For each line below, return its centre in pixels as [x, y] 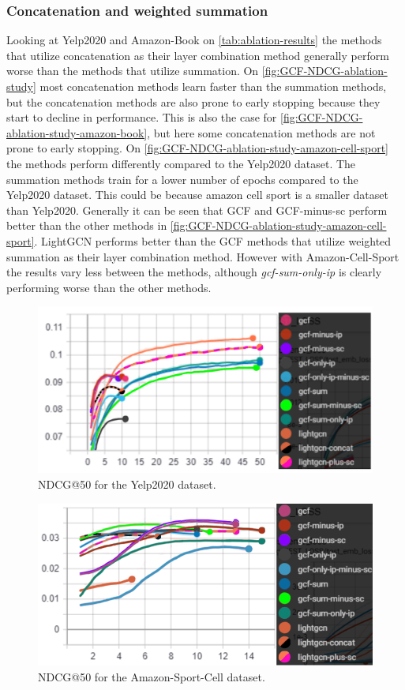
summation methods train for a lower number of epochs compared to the [182, 179]
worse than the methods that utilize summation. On [133, 71]
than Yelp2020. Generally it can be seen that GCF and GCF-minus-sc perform [197, 210]
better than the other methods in [87, 225]
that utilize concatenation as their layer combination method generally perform [198, 55]
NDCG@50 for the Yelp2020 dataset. [127, 484]
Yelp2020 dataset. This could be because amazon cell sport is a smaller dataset [197, 195]
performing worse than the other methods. [109, 287]
